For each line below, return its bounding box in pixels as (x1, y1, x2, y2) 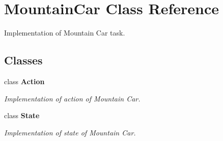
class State (4, 110, 40, 121)
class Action (4, 76, 45, 86)
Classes (4, 52, 43, 68)
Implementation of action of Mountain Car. (4, 93, 141, 103)
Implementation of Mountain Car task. (4, 27, 125, 38)
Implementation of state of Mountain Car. (4, 127, 136, 137)
